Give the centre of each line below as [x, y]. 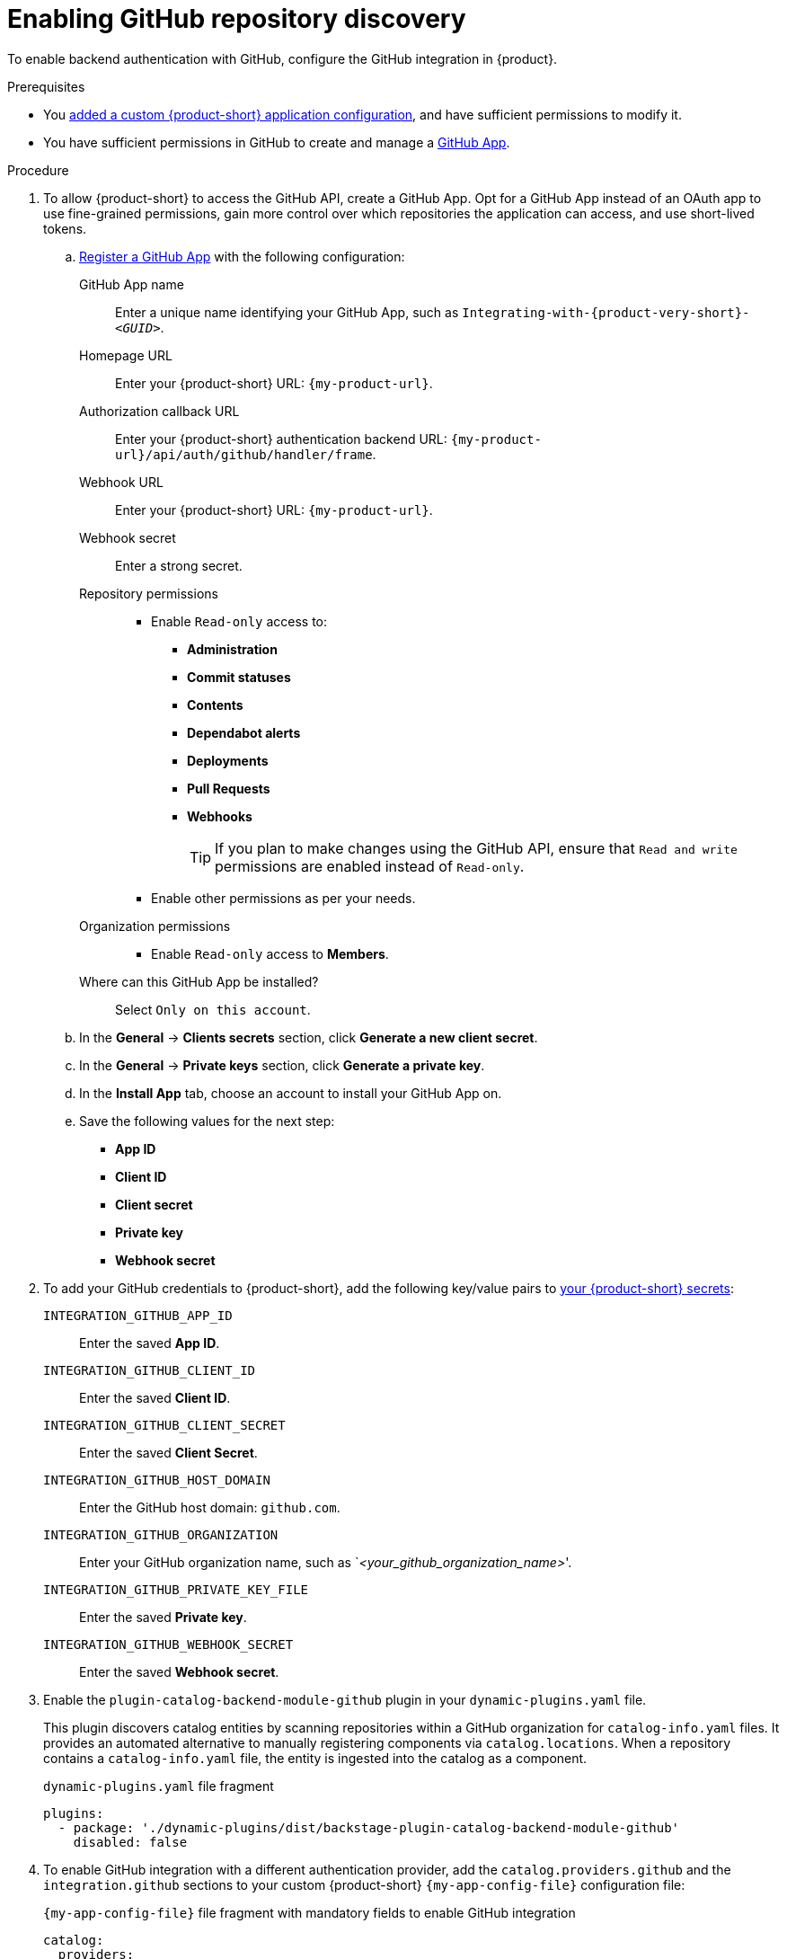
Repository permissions [149, 593]
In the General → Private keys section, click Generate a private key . [282, 1065]
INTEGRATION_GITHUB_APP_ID [138, 1315]
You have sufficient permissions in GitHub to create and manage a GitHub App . [277, 142]
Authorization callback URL [159, 411]
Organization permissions [155, 926]
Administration [232, 649]
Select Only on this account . [213, 1009]
